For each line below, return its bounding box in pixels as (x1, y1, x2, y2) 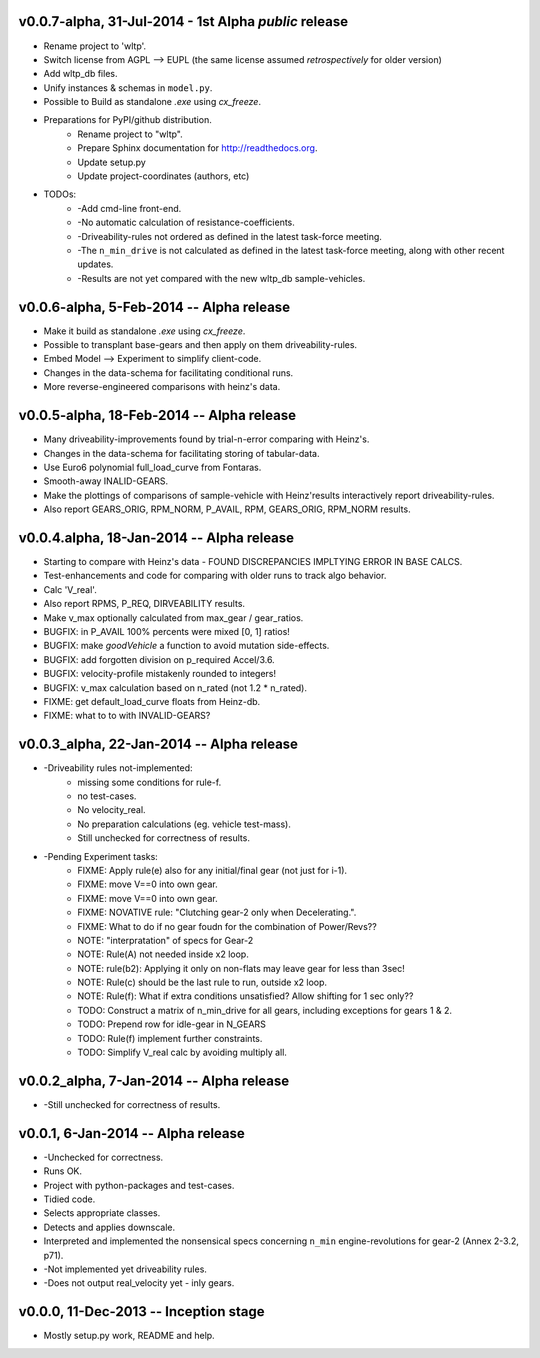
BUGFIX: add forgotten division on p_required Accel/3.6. (43, 653, 275, 665)
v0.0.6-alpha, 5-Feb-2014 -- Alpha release (18, 298, 290, 315)
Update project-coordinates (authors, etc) (77, 170, 250, 182)
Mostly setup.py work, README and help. (43, 1330, 215, 1342)
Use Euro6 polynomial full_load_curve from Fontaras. (43, 461, 262, 473)
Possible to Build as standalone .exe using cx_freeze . (43, 96, 262, 108)
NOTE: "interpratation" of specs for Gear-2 (77, 934, 254, 946)
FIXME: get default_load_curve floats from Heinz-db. (43, 695, 261, 707)
